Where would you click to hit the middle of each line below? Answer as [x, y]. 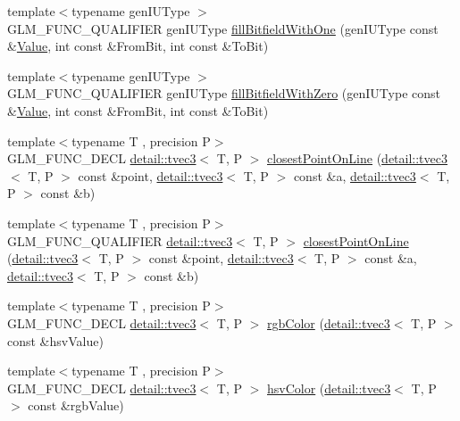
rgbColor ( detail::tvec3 [329, 322]
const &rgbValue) [76, 405]
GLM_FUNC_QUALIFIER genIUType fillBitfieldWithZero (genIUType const [224, 93]
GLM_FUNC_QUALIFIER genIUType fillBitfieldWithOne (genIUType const [223, 28]
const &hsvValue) [55, 340]
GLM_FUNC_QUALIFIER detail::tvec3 [120, 240]
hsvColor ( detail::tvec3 [329, 388]
